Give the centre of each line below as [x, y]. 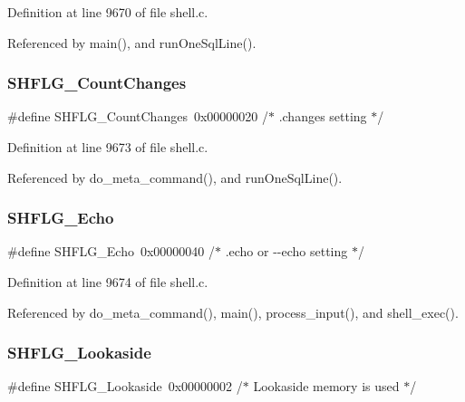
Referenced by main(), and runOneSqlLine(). [132, 42]
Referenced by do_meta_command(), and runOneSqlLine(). [175, 177]
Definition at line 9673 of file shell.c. [108, 147]
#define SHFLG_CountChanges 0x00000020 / [138, 116]
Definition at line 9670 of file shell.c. [108, 12]
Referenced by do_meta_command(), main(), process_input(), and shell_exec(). [233, 312]
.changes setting [323, 116]
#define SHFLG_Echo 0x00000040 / [111, 251]
